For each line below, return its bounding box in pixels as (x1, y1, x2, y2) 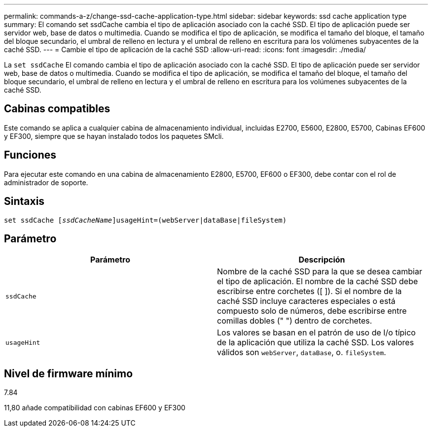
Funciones (4, 149, 57, 162)
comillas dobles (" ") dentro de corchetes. (217, 316, 372, 326)
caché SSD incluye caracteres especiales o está (217, 296, 396, 306)
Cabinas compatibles (4, 102, 110, 115)
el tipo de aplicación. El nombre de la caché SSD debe (217, 276, 418, 287)
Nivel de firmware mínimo (4, 367, 133, 380)
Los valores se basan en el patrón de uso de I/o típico (217, 328, 416, 338)
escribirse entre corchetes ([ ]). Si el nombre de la (217, 286, 402, 297)
